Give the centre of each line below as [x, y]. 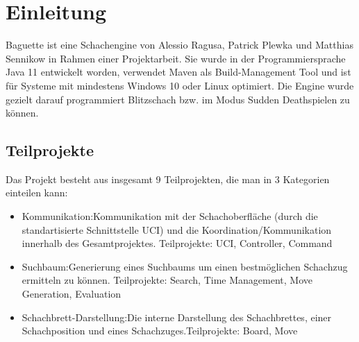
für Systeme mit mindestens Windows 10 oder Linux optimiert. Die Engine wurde [180, 85]
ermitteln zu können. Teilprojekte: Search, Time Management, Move [167, 280]
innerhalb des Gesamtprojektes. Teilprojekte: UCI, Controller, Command [177, 243]
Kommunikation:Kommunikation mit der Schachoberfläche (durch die [170, 216]
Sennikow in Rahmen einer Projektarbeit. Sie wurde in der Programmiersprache [176, 58]
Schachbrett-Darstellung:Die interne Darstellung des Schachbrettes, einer [177, 317]
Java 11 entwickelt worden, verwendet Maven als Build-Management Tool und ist [178, 72]
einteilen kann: [37, 193]
